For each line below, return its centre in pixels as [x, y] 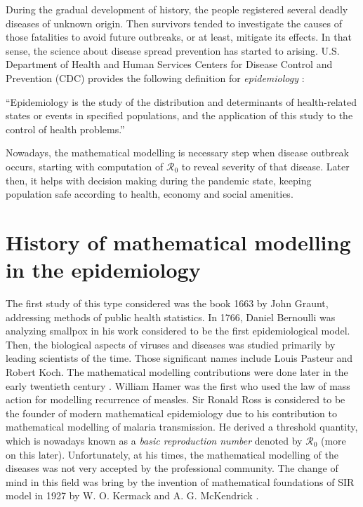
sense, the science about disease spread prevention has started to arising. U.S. [173, 50]
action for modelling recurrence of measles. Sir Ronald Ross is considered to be [176, 399]
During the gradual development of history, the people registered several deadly [177, 9]
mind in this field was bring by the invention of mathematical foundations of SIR [180, 481]
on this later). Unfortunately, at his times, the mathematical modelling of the [172, 454]
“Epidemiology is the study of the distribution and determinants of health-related [181, 101]
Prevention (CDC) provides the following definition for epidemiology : [155, 77]
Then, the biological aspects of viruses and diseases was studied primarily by [171, 344]
